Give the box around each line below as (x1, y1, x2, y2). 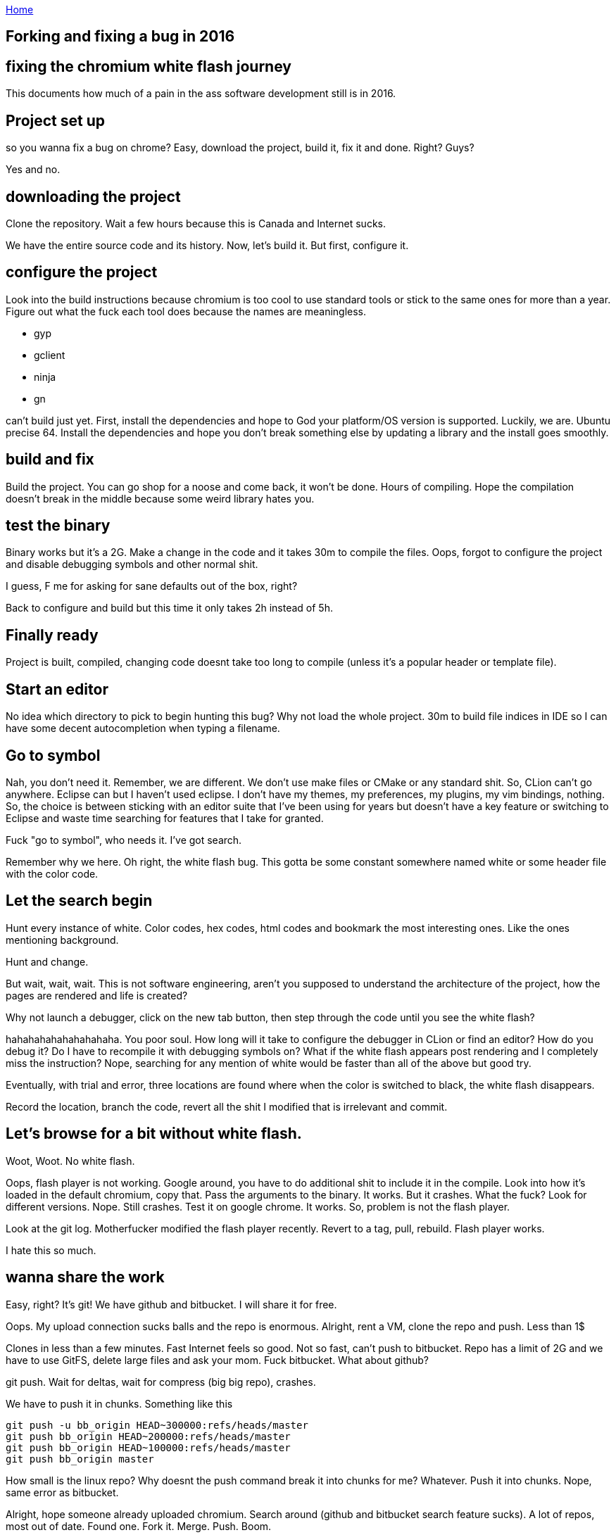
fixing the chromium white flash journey (6, 57, 291, 75)
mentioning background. (6, 933, 119, 946)
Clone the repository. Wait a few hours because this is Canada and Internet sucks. (6, 217, 386, 229)
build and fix (6, 450, 94, 469)
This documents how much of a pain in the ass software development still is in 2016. (6, 87, 396, 100)
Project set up (6, 111, 105, 130)
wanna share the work (6, 1268, 165, 1287)
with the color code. (6, 868, 99, 880)
